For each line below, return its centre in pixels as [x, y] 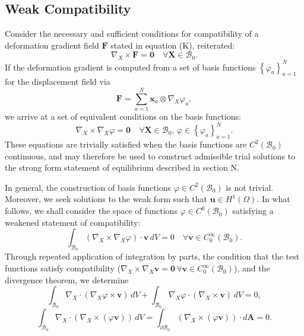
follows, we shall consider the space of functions [91, 211]
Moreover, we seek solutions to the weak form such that [106, 199]
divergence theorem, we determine [67, 279]
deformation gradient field [52, 45]
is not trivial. [250, 187]
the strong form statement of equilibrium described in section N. [122, 167]
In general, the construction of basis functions [88, 187]
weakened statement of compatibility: [73, 222]
